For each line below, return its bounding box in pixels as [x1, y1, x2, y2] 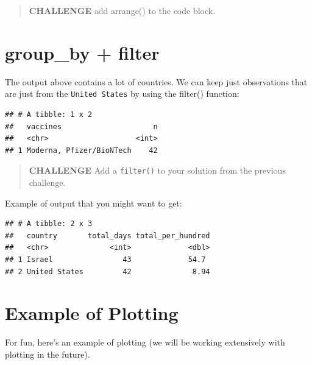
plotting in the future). [5, 347, 90, 360]
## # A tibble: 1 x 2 [5, 110, 93, 119]
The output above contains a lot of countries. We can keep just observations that [5, 75, 308, 88]
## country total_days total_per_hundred [5, 231, 210, 240]
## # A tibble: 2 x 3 [5, 219, 93, 229]
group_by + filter [5, 40, 160, 65]
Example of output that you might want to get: [5, 196, 182, 209]
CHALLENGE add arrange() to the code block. [29, 4, 216, 16]
